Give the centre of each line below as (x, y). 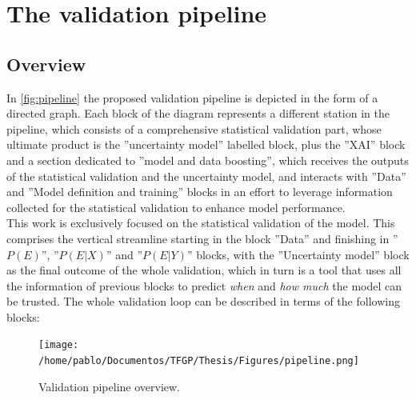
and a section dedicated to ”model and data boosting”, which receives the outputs (208, 160)
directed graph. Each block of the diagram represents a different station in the (198, 113)
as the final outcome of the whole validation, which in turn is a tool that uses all (204, 270)
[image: (59, 345)
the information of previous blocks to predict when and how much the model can (204, 285)
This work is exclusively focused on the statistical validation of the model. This (201, 223)
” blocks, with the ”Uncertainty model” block (298, 254)
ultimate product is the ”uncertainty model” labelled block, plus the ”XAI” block (206, 144)
